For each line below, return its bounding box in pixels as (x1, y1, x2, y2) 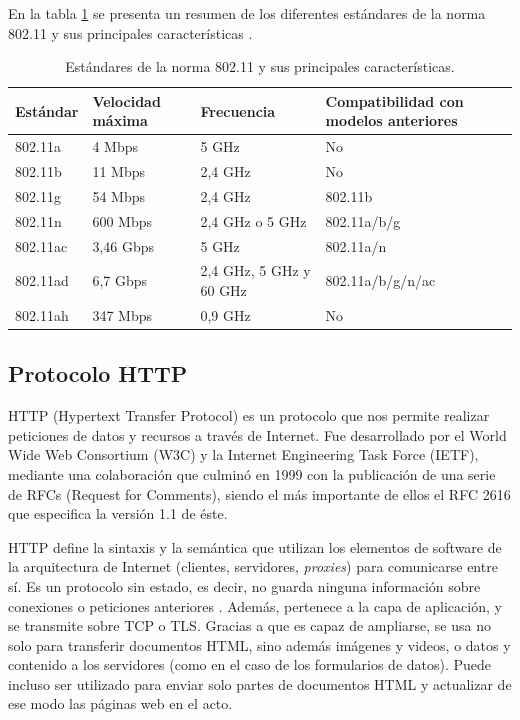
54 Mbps (92, 185, 145, 206)
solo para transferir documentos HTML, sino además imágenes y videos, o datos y (8, 634, 511, 655)
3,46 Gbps (92, 235, 155, 256)
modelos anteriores (325, 110, 458, 131)
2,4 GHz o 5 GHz (200, 210, 307, 231)
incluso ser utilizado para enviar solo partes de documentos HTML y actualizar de (8, 673, 512, 694)
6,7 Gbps (92, 270, 148, 291)
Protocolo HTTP (8, 358, 188, 389)
